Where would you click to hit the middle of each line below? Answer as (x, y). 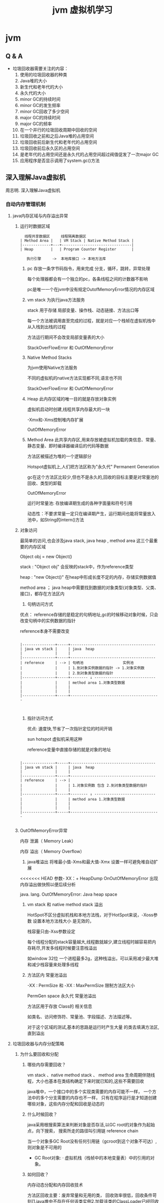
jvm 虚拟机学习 (82, 10)
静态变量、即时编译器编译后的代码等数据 (68, 446)
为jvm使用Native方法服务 (52, 368)
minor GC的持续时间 (40, 99)
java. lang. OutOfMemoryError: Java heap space (69, 894)
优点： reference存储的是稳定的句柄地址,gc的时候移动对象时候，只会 (89, 615)
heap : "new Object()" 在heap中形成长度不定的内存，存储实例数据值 (88, 577)
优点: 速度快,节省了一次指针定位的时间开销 (70, 729)
